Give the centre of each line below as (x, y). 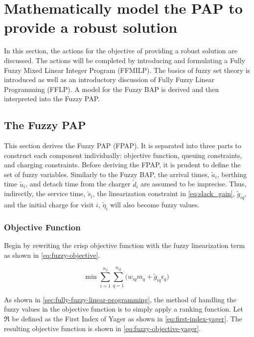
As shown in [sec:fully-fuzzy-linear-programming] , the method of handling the (120, 299)
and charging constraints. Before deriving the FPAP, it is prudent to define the (122, 165)
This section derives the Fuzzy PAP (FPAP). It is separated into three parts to (123, 146)
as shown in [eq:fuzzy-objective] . (52, 255)
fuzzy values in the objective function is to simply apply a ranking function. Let (124, 309)
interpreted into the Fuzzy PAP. (52, 99)
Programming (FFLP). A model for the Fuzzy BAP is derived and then (111, 89)
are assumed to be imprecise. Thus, (194, 184)
